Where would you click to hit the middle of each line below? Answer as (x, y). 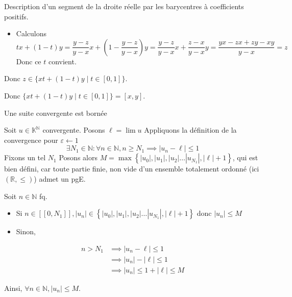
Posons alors (78, 157)
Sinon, (26, 231)
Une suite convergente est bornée (56, 113)
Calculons (31, 33)
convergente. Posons (74, 130)
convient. (62, 61)
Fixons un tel (25, 157)
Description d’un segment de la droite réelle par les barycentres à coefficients (124, 6)
